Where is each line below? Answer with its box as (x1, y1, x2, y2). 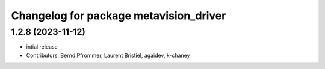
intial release (26, 43, 58, 50)
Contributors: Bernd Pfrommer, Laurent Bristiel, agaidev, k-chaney (26, 52, 190, 59)
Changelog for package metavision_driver (11, 9, 226, 22)
